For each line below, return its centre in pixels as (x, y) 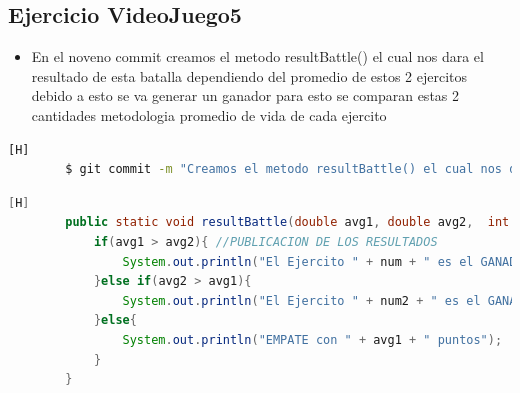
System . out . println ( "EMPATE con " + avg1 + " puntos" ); (312, 339)
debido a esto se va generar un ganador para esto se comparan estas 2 (245, 95)
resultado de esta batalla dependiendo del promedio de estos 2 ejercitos (249, 75)
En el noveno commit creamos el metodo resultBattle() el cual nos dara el (257, 56)
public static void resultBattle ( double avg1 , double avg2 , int (287, 222)
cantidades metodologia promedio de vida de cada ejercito (209, 114)
